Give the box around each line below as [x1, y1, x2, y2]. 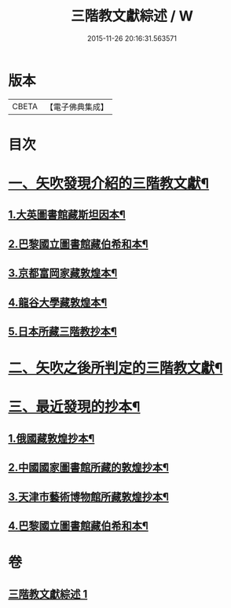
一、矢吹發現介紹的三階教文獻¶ [8, 174, 210, 192]
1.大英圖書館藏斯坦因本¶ [8, 208, 126, 222]
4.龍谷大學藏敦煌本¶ [8, 295, 108, 309]
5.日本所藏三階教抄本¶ [8, 325, 118, 339]
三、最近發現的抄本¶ [8, 398, 141, 416]
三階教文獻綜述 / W [70, 7, 194, 25]
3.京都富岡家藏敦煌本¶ [8, 266, 118, 280]
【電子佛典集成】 [45, 101, 108, 112]
